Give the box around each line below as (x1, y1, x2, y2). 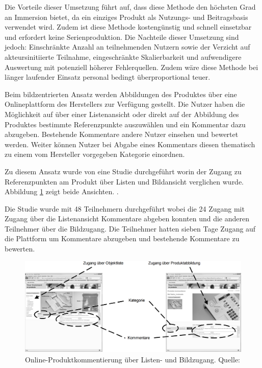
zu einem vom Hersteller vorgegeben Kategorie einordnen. (5, 149, 185, 159)
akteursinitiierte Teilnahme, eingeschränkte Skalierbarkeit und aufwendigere (5, 51, 242, 62)
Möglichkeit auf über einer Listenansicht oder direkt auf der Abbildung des (5, 108, 239, 119)
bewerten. (5, 243, 35, 254)
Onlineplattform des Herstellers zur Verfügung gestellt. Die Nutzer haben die (5, 99, 245, 109)
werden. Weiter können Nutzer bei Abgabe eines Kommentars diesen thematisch (5, 139, 255, 149)
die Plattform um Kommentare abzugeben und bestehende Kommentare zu (5, 233, 240, 244)
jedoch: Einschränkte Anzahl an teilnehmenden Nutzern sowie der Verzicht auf (5, 41, 250, 52)
